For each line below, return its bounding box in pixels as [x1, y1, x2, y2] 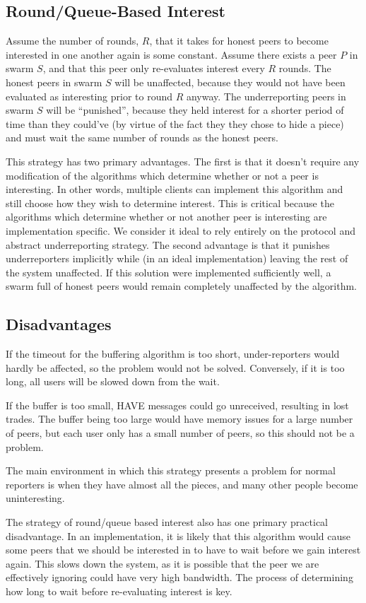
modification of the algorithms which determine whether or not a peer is [6, 168, 319, 182]
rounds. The [278, 61, 331, 76]
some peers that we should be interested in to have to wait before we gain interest [6, 542, 361, 557]
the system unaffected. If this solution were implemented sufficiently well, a [6, 264, 331, 279]
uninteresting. [6, 491, 65, 505]
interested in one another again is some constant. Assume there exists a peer [6, 47, 337, 62]
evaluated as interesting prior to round [6, 88, 172, 103]
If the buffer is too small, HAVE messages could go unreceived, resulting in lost [6, 397, 349, 412]
